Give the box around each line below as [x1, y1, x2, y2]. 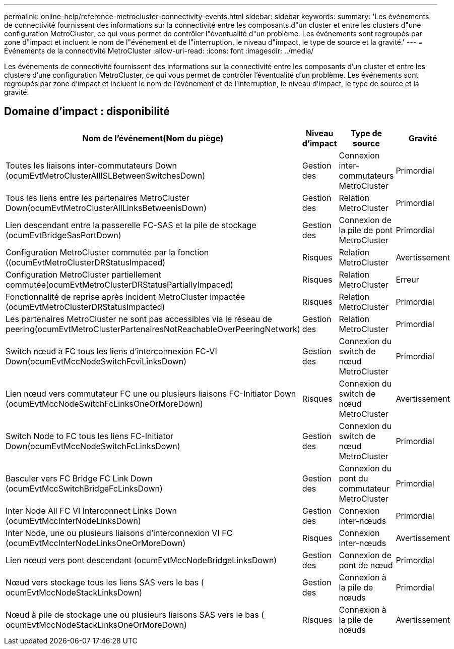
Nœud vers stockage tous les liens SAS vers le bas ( [6, 577, 204, 587]
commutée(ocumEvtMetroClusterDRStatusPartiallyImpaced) [6, 279, 233, 290]
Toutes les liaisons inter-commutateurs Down [6, 160, 177, 171]
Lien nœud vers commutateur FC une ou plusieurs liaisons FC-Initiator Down [6, 388, 296, 399]
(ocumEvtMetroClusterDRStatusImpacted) [6, 301, 165, 312]
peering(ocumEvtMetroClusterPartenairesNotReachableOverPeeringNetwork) [6, 323, 300, 334]
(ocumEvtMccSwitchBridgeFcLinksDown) [6, 483, 163, 494]
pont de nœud [339, 560, 393, 570]
